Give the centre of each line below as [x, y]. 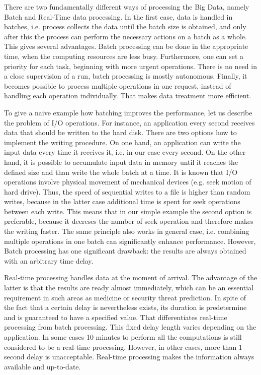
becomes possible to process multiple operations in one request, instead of [118, 85]
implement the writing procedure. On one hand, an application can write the [122, 142]
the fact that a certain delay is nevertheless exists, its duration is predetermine [125, 307]
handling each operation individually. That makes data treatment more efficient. [128, 96]
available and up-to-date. [42, 366]
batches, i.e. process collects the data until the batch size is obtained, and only [125, 26]
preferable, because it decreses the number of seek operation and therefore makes [129, 221]
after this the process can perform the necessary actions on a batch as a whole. [125, 36]
